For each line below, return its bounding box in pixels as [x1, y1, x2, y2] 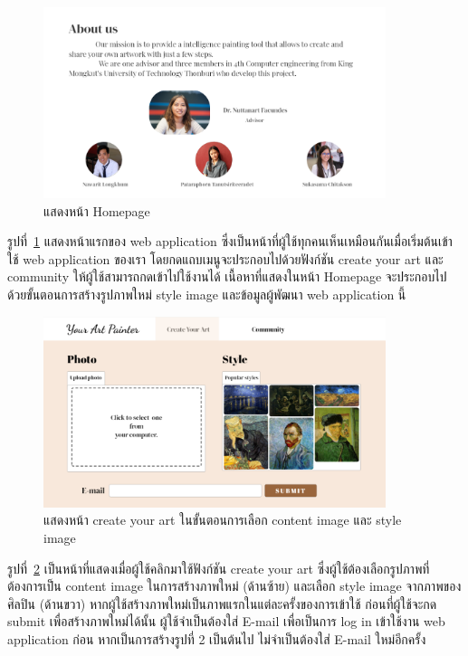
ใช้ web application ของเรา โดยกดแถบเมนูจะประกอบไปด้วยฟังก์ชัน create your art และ [7, 249, 444, 268]
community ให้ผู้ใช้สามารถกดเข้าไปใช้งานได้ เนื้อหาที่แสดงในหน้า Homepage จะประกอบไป [7, 267, 447, 286]
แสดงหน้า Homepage [43, 201, 150, 220]
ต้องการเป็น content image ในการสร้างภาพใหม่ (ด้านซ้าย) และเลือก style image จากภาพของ [7, 576, 462, 595]
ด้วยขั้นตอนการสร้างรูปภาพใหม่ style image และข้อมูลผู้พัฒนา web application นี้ [7, 284, 406, 303]
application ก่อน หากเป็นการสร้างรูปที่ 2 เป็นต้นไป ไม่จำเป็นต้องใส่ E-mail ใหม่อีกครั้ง [7, 629, 426, 648]
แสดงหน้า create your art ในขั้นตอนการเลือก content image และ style [43, 510, 402, 529]
